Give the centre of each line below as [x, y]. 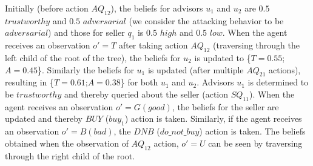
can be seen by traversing [255, 143]
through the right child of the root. [70, 155]
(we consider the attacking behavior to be [206, 20]
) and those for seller [86, 32]
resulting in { [30, 82]
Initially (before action [47, 8]
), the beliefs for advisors [157, 8]
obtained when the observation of [67, 143]
